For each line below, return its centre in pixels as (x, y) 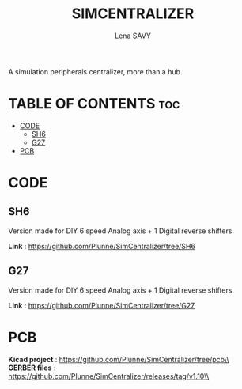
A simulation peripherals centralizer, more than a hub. (95, 71)
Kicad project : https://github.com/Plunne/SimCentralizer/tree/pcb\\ (119, 359)
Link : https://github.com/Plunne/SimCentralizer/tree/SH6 (102, 246)
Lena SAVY (133, 36)
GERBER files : (32, 368)
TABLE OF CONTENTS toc (94, 104)
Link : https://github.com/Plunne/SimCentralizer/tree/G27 (102, 305)
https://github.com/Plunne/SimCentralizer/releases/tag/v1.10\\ (109, 376)
